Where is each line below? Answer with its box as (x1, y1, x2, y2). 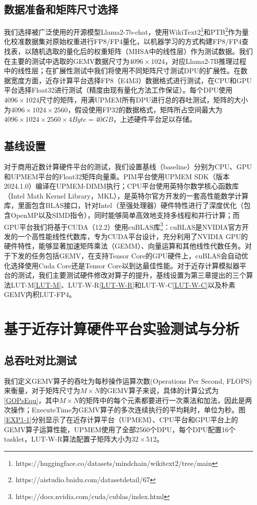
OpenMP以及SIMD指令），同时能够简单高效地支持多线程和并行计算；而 (10, 209, 240, 220)
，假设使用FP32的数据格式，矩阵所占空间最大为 (68, 104, 222, 114)
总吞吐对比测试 (4, 352, 77, 367)
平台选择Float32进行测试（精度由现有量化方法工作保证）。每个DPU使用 (4, 85, 233, 95)
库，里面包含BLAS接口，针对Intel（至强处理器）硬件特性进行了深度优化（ (4, 200, 244, 210)
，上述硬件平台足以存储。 (113, 114, 197, 124)
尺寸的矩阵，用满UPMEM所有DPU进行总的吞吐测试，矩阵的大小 (39, 95, 248, 105)
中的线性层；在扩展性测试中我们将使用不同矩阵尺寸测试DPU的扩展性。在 (4, 65, 241, 76)
